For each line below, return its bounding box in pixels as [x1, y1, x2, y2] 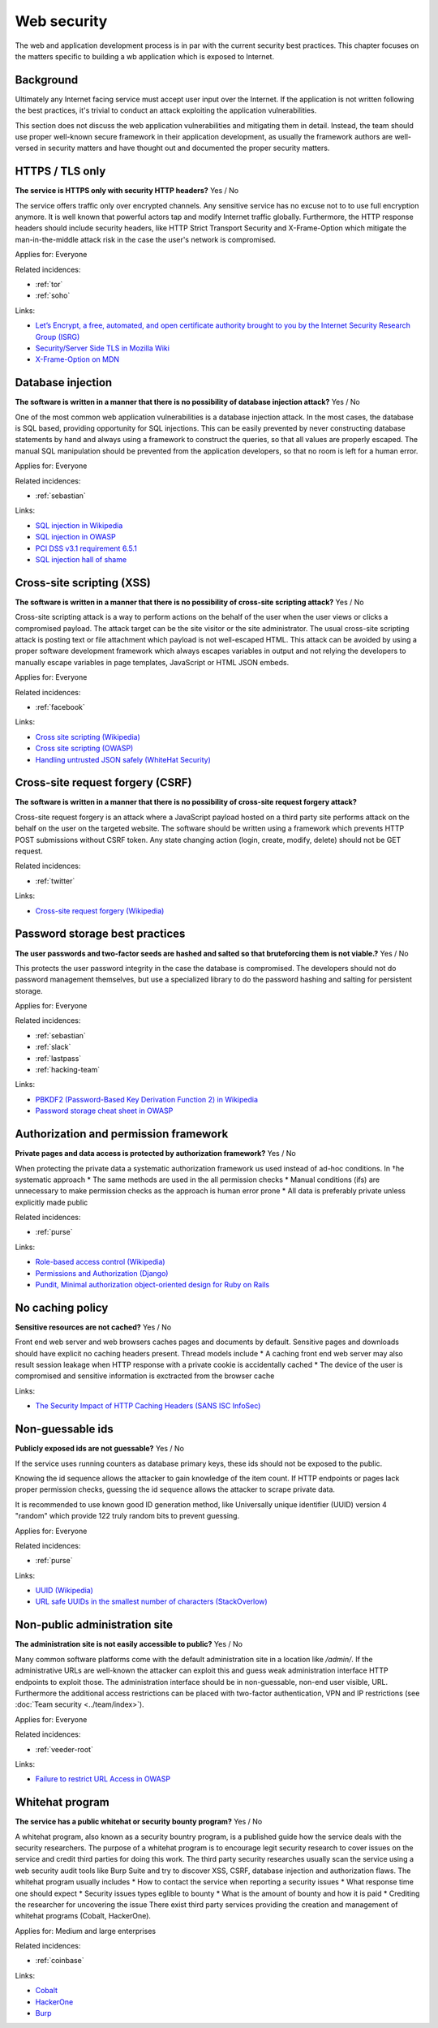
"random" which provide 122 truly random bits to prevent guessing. [15, 1511, 239, 1521]
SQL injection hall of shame [35, 554, 127, 564]
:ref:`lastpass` [35, 1053, 82, 1063]
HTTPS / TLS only [15, 165, 106, 178]
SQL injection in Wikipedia [35, 520, 123, 531]
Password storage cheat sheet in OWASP [35, 1106, 174, 1115]
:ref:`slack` [35, 1042, 71, 1052]
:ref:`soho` [35, 290, 71, 300]
